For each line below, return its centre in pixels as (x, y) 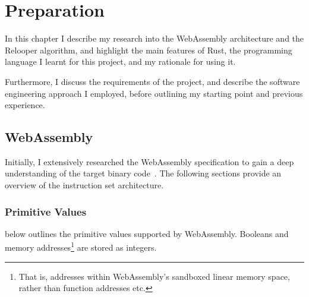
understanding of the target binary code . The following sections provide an (143, 173)
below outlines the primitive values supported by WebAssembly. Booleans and (147, 233)
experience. (25, 105)
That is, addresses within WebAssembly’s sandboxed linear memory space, (154, 276)
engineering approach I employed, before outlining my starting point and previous (154, 93)
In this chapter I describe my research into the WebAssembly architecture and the (154, 38)
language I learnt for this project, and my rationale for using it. (120, 61)
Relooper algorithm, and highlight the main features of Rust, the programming (149, 50)
